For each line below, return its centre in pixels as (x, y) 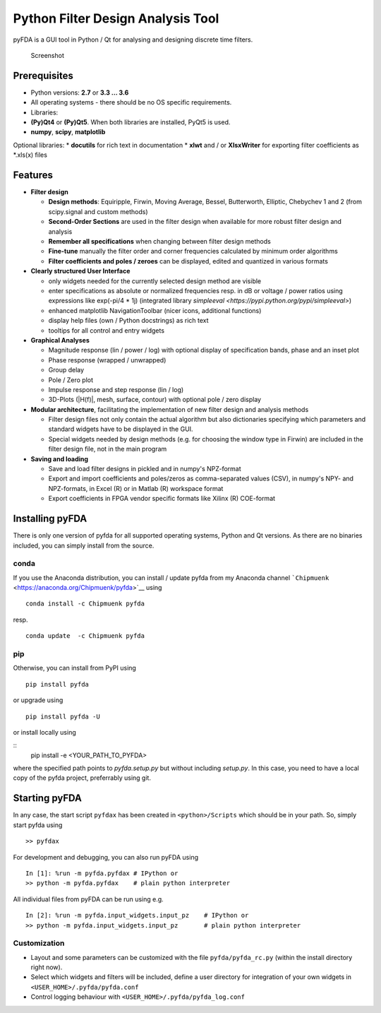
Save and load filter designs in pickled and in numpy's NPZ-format (145, 469)
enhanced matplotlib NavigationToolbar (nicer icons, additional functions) (155, 310)
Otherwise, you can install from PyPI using (75, 668)
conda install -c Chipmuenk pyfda (85, 604)
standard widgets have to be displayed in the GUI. (121, 429)
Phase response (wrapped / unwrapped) (107, 360)
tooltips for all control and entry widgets (107, 330)
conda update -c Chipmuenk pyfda (85, 636)
